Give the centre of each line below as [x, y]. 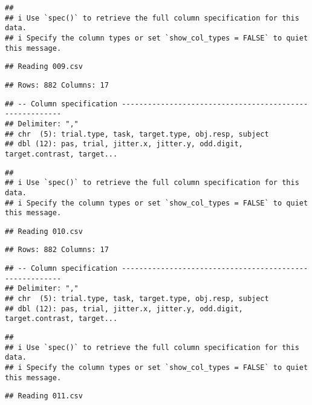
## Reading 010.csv [44, 231]
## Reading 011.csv [44, 396]
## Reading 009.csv [44, 67]
